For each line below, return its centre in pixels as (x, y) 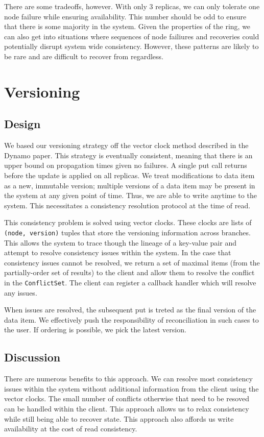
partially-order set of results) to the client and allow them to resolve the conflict (129, 272)
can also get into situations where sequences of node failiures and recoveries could (132, 36)
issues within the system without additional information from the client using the (131, 388)
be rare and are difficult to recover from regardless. (84, 56)
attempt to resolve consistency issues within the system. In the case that (118, 252)
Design (22, 124)
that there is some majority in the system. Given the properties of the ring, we (127, 26)
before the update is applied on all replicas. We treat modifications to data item (129, 175)
